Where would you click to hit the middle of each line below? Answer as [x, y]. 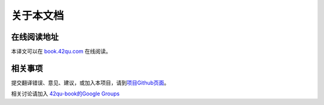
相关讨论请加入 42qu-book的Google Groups [65, 94]
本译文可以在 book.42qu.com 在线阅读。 [61, 52]
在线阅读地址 [35, 37]
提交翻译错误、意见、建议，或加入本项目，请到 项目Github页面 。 [90, 82]
